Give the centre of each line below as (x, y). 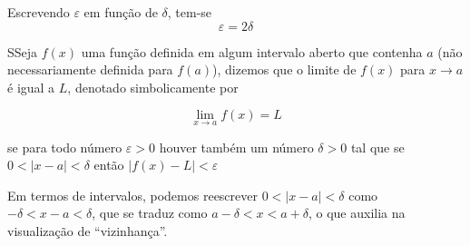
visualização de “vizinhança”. (88, 230)
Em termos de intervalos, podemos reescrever (132, 195)
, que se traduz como (150, 213)
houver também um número (236, 147)
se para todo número (65, 147)
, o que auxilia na (357, 213)
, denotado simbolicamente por (153, 87)
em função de (121, 12)
